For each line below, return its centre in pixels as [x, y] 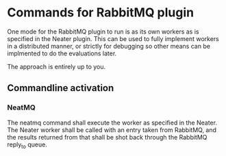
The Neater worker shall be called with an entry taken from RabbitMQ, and [112, 130]
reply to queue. [27, 145]
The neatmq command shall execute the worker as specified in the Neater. [112, 122]
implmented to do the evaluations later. [62, 53]
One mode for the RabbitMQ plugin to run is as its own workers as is [103, 31]
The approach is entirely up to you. [56, 66]
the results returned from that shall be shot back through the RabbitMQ [107, 137]
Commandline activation [61, 88]
